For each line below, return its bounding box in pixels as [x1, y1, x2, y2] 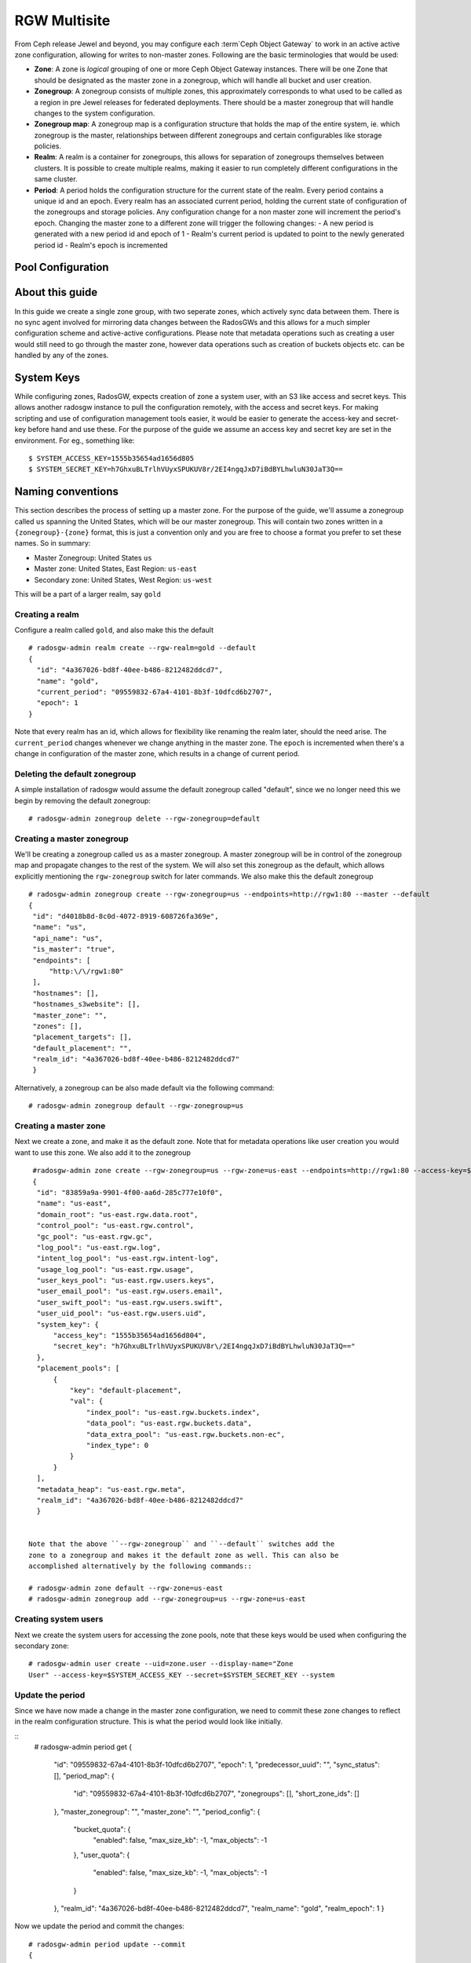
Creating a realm [14, 609, 79, 620]
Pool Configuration [14, 261, 109, 274]
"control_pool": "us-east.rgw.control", [36, 1221, 195, 1230]
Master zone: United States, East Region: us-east [34, 564, 198, 573]
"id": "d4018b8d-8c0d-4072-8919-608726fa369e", [32, 912, 219, 921]
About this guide [14, 286, 98, 299]
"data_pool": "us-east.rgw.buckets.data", [86, 1419, 253, 1428]
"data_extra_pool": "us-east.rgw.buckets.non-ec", [86, 1430, 286, 1438]
